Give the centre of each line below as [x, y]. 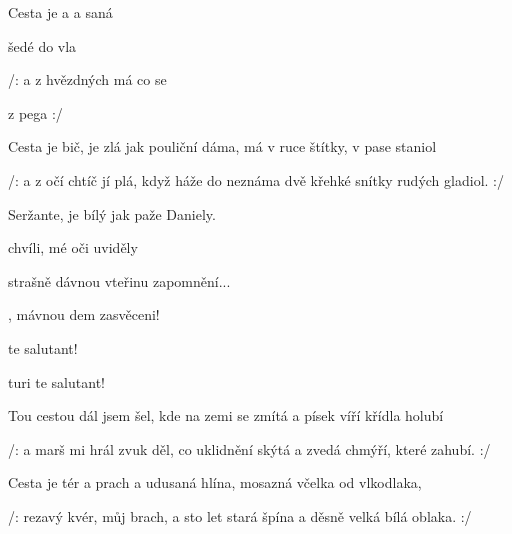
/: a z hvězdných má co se [87, 79]
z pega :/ [35, 112]
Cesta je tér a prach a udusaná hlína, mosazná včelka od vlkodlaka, [215, 482]
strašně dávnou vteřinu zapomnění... [119, 280]
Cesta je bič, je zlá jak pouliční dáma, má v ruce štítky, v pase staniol [222, 146]
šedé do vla [42, 45]
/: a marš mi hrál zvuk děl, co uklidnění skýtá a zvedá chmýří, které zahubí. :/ [249, 448]
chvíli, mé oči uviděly [73, 247]
